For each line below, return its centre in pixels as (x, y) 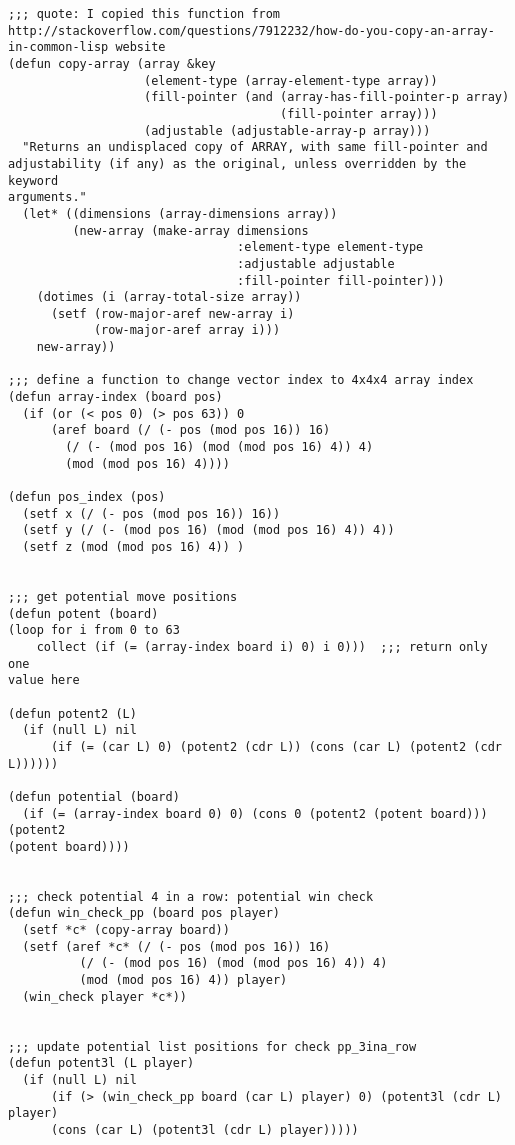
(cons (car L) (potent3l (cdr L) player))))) (204, 1129)
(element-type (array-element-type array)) (291, 80)
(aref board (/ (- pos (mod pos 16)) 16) (190, 430)
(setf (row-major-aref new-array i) (172, 313)
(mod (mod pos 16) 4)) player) (183, 980)
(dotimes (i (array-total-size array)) (169, 297)
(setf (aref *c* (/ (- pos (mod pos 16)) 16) (176, 946)
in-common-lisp (58, 47)
